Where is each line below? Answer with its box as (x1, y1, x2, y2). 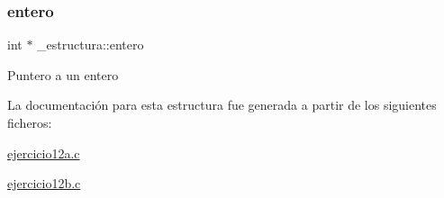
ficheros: (7, 113, 52, 131)
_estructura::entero (37, 35, 144, 54)
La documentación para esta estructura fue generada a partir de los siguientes (7, 95, 437, 114)
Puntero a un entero (7, 65, 119, 84)
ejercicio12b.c (7, 174, 81, 193)
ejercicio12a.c (7, 143, 80, 162)
